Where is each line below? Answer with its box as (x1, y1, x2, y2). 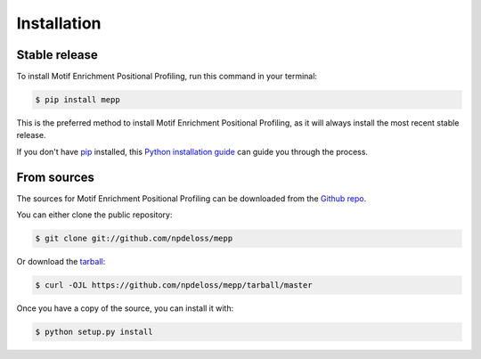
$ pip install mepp (35, 94, 120, 105)
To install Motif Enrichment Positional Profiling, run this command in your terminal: (16, 71, 318, 82)
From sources (16, 169, 95, 184)
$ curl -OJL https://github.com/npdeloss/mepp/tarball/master (35, 281, 313, 290)
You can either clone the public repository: (16, 209, 173, 220)
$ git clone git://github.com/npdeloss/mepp (35, 233, 233, 244)
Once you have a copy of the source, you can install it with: (16, 303, 234, 314)
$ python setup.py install (35, 327, 153, 338)
